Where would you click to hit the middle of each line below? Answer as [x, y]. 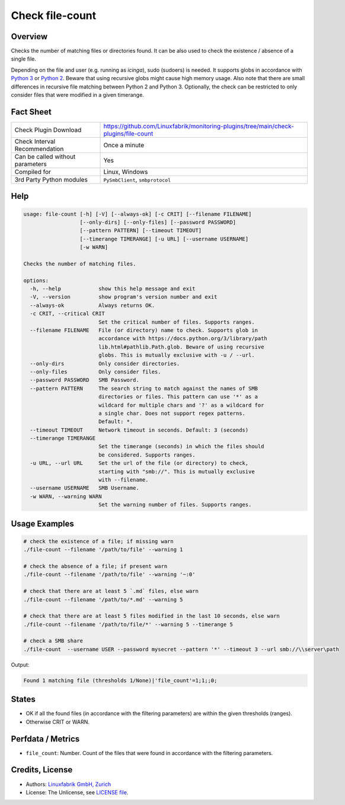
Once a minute [124, 145]
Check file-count [54, 15]
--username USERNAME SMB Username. [84, 488]
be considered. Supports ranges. [147, 455]
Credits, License [42, 770]
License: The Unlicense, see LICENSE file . [77, 792]
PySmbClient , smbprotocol [137, 179]
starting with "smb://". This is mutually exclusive [176, 471]
